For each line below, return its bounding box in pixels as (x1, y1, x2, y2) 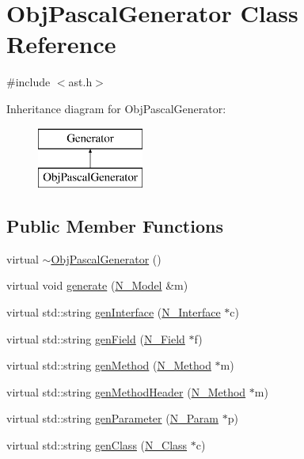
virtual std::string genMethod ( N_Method (6, 357, 211, 374)
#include (6, 74, 51, 90)
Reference (6, 28, 116, 60)
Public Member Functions (6, 214, 223, 238)
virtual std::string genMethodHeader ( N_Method (6, 383, 246, 400)
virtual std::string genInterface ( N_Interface (6, 304, 221, 321)
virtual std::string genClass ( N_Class (6, 437, 188, 453)
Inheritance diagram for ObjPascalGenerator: (6, 100, 226, 116)
